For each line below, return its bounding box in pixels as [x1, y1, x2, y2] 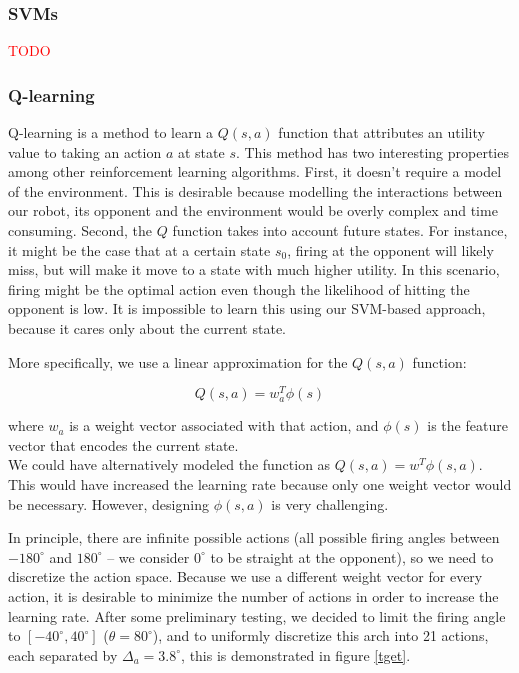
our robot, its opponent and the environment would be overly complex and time [8, 200, 498, 221]
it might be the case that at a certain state [8, 239, 271, 260]
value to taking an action [8, 141, 162, 162]
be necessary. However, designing [8, 493, 209, 514]
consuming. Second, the [8, 220, 152, 240]
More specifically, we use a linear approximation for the [8, 351, 348, 372]
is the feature [427, 415, 508, 436]
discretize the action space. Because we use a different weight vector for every [8, 566, 483, 587]
